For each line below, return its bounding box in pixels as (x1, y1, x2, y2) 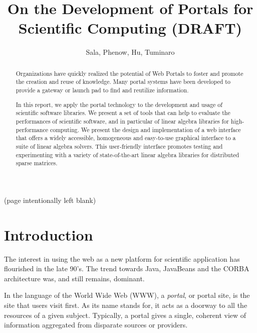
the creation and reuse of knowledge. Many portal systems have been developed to (16, 77, 230, 86)
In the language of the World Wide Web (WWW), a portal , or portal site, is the (4, 290, 250, 300)
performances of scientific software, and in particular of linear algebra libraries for (16, 117, 229, 125)
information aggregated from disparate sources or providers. (4, 319, 188, 330)
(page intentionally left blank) (4, 194, 96, 205)
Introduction (4, 224, 93, 245)
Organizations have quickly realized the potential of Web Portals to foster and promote (16, 69, 243, 77)
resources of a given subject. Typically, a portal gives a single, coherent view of (4, 309, 246, 320)
